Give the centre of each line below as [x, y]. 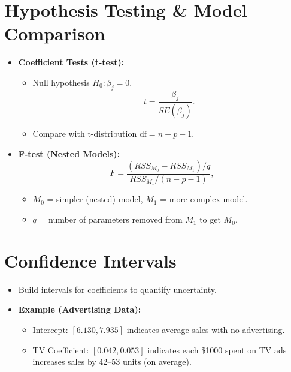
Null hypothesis [61, 82]
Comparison [55, 33]
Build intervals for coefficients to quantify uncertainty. [117, 289]
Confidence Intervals [90, 260]
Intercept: [50, 329]
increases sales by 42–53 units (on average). [112, 361]
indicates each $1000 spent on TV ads [217, 349]
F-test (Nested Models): [69, 153]
